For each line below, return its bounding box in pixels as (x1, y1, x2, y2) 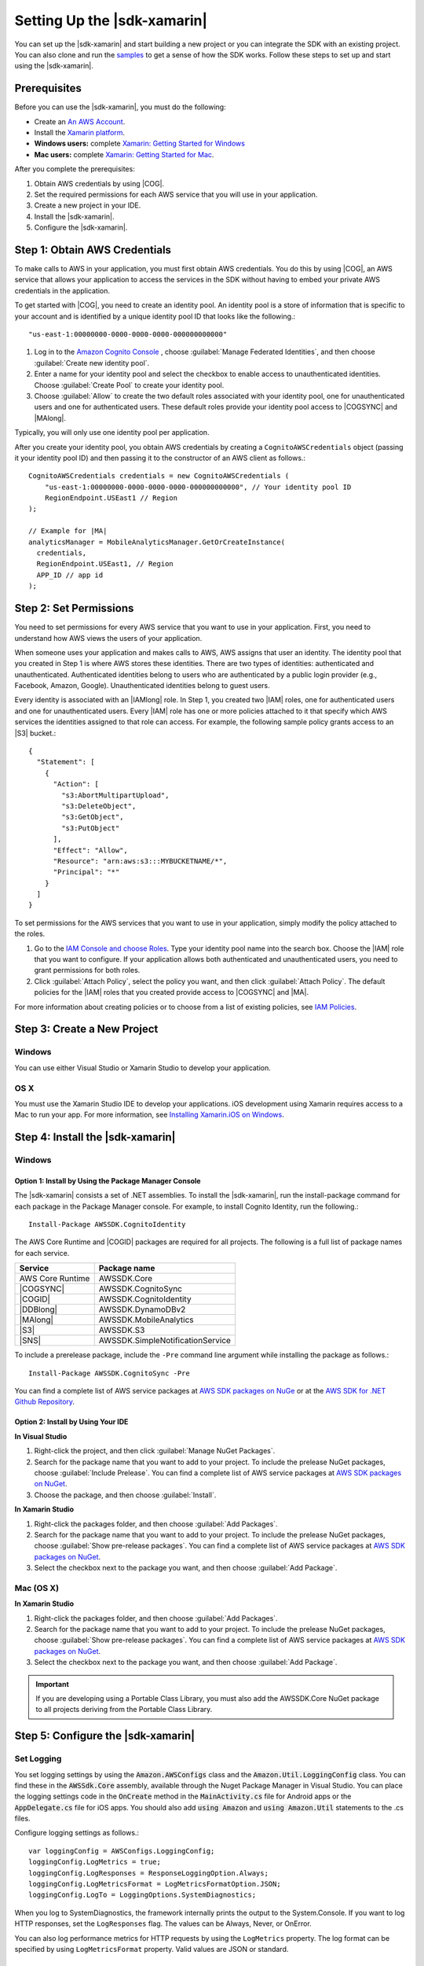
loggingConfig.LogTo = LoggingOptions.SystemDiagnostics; (28, 1891, 257, 1899)
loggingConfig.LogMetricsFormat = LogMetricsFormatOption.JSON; (28, 1879, 282, 1889)
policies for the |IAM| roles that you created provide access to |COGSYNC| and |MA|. (34, 988, 309, 997)
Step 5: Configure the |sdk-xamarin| (14, 1729, 196, 1743)
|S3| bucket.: (14, 728, 57, 738)
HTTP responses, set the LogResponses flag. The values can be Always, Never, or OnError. (14, 1919, 312, 1928)
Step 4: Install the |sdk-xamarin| (14, 1131, 176, 1144)
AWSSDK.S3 (98, 1325, 145, 1336)
